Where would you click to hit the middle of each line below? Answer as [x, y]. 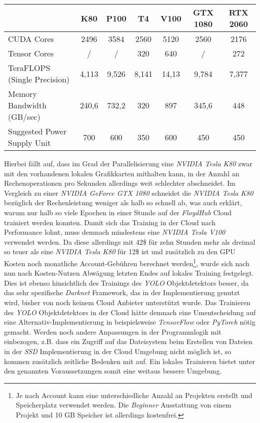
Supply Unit [29, 143]
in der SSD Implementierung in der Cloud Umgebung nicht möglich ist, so [118, 351]
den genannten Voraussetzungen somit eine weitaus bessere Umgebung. [113, 371]
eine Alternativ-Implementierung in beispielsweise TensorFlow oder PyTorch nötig [130, 322]
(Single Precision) [39, 79]
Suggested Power [37, 131]
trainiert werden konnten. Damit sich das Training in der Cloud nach [110, 222]
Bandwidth [27, 105]
